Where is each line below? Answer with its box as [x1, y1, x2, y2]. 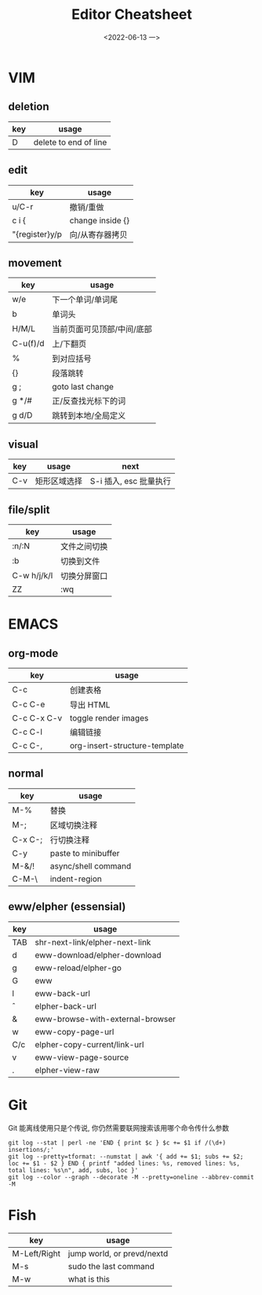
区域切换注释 [49, 820, 98, 831]
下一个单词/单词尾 [52, 294, 118, 305]
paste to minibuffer [49, 847, 120, 858]
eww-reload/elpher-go [35, 962, 122, 973]
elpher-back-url [35, 1001, 96, 1012]
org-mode [8, 647, 59, 660]
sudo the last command [67, 1260, 155, 1271]
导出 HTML [69, 699, 111, 710]
